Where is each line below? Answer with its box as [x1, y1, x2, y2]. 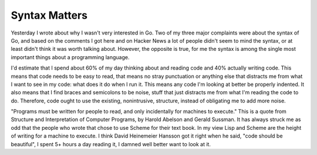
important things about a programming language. [11, 53, 130, 61]
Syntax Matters [11, 9, 88, 22]
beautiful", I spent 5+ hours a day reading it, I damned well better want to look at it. [11, 140, 211, 147]
